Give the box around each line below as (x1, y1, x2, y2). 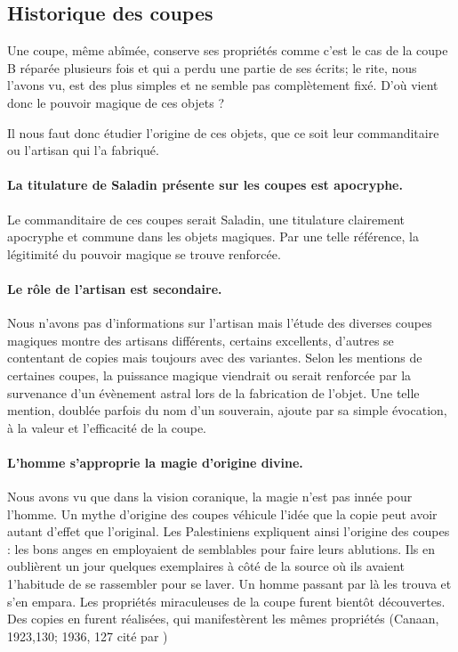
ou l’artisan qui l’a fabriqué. (7, 141, 159, 159)
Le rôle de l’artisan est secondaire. (7, 279, 222, 297)
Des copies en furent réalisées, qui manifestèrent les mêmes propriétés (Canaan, (7, 609, 439, 628)
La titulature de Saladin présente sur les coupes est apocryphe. (7, 175, 403, 194)
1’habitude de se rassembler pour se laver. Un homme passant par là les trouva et (7, 575, 452, 593)
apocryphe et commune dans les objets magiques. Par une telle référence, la (7, 227, 420, 246)
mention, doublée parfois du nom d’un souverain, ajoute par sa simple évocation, (7, 401, 447, 420)
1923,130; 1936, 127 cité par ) (7, 626, 168, 645)
